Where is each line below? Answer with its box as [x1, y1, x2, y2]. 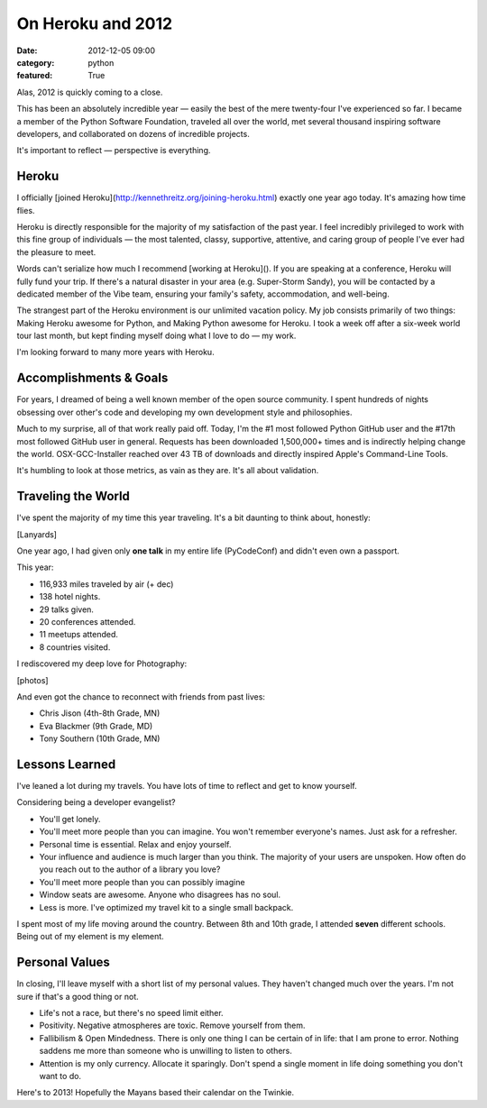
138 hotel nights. [39, 591, 101, 602]
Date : [16, 45, 38, 56]
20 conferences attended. [39, 616, 136, 627]
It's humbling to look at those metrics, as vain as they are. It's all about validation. [16, 465, 319, 476]
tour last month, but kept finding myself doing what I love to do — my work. [16, 330, 297, 342]
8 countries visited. [39, 641, 111, 653]
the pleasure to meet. [16, 246, 96, 257]
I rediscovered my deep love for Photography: [16, 658, 188, 669]
